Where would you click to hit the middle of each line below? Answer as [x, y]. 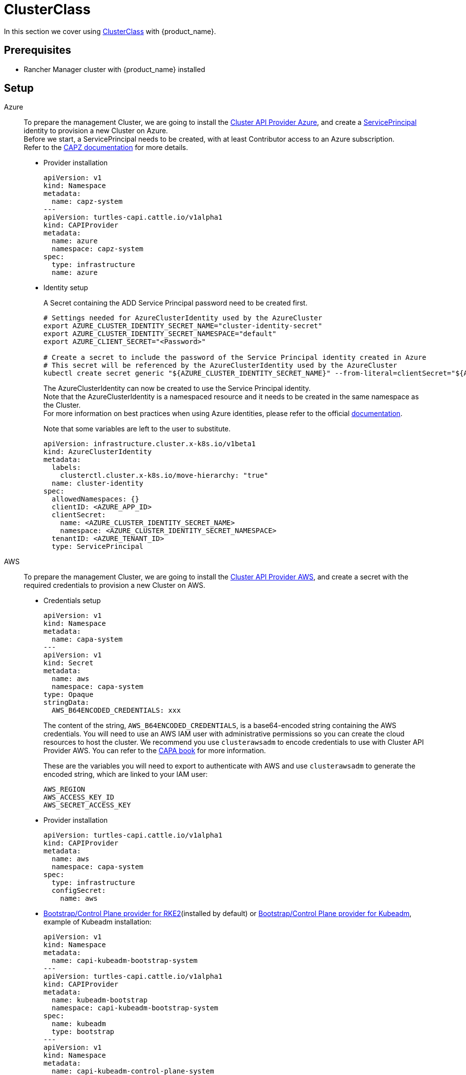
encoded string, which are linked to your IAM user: [126, 774]
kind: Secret [69, 663]
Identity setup [66, 288]
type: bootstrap [83, 1032]
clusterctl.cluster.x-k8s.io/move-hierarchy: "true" [164, 476]
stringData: [66, 703]
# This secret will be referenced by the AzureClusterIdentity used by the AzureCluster [220, 365]
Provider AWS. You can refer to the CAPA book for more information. [155, 751]
